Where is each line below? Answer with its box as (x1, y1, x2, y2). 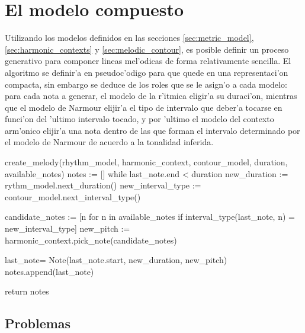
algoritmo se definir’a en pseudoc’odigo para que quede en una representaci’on (5, 66, 288, 78)
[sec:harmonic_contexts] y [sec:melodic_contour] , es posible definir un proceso (5, 43, 289, 55)
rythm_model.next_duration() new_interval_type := (5, 179, 201, 191)
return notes (5, 285, 49, 297)
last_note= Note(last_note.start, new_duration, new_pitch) (5, 254, 227, 266)
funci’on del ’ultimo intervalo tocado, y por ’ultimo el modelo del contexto (5, 113, 274, 125)
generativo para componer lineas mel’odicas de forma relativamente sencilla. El (5, 55, 291, 67)
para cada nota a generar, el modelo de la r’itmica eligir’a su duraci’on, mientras (5, 89, 297, 102)
